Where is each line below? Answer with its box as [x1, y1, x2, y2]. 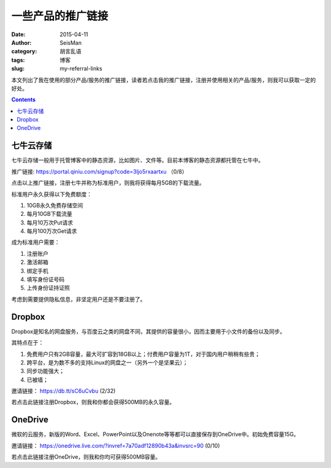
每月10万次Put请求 [26, 218, 74, 226]
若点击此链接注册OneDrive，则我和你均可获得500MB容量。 [11, 453, 161, 461]
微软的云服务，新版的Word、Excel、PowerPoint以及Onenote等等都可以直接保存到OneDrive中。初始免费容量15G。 [11, 431, 300, 438]
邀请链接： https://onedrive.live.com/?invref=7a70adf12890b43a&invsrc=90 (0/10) [11, 442, 220, 449]
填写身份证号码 [26, 276, 64, 283]
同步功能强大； [26, 367, 64, 375]
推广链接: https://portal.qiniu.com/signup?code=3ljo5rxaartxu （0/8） [11, 167, 188, 175]
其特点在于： [11, 339, 44, 347]
